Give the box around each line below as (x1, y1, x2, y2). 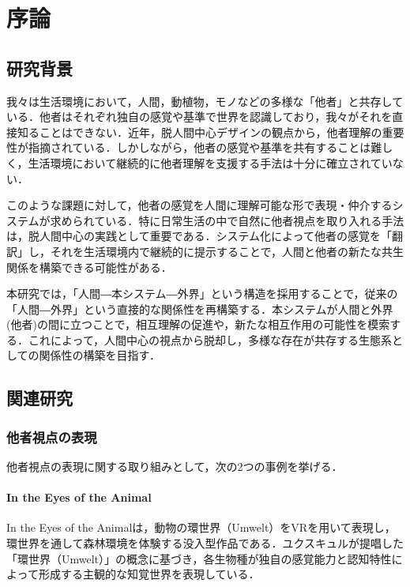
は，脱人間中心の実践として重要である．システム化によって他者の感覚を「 (6, 228, 392, 244)
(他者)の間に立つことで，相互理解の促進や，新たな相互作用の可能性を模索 (6, 316, 390, 333)
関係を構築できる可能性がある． (6, 258, 172, 275)
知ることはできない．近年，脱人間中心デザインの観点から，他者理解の (17, 123, 382, 140)
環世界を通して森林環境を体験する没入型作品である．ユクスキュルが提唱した (6, 535, 404, 551)
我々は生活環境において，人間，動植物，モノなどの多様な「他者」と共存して (6, 92, 404, 109)
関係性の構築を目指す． (39, 347, 161, 363)
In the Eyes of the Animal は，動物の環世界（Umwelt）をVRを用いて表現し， (6, 519, 396, 536)
